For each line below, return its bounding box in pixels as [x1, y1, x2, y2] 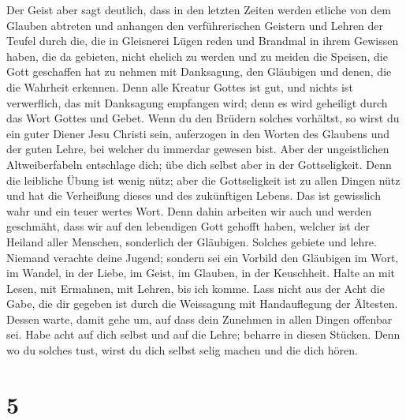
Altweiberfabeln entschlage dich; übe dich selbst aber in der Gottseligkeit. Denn [6, 156, 392, 172]
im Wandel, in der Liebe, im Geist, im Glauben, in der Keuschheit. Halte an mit [6, 264, 395, 281]
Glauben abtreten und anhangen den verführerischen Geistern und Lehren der [6, 17, 384, 33]
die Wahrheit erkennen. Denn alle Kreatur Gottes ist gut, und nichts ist [6, 78, 353, 95]
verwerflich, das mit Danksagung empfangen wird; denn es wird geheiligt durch [6, 94, 388, 111]
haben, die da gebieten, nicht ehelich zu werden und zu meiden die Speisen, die [6, 47, 388, 64]
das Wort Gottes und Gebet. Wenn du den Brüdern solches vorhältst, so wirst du [6, 110, 400, 126]
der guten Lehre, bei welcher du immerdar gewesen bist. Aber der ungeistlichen [6, 141, 389, 157]
